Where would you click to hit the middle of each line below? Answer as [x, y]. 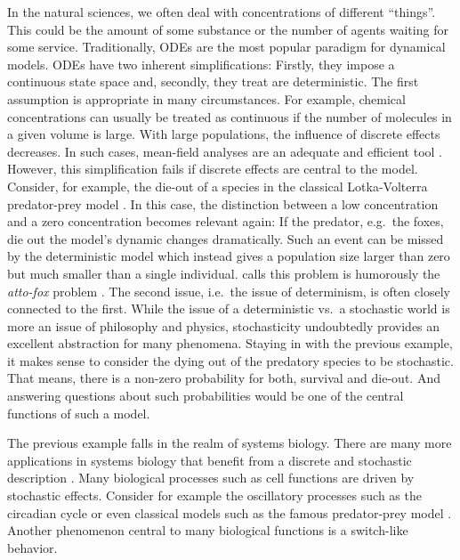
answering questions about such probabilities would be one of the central [206, 396]
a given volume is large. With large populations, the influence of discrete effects [224, 134]
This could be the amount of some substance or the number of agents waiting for [228, 29]
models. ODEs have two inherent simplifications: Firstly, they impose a [201, 64]
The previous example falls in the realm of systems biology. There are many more [230, 443]
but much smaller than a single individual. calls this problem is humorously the [224, 273]
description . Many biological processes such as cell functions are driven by [211, 478]
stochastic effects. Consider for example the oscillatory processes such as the [214, 495]
